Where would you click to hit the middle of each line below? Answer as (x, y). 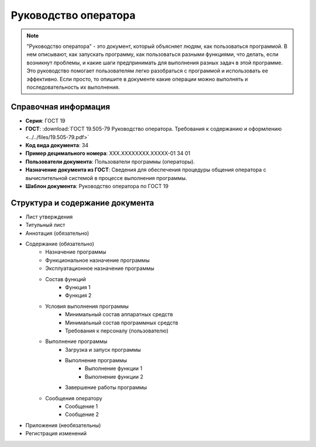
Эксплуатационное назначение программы (100, 268)
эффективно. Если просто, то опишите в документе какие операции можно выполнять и (137, 79)
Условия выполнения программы (87, 306)
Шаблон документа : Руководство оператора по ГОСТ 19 (97, 186)
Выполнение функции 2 (114, 376)
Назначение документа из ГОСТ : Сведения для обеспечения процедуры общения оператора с (146, 170)
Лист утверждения (49, 217)
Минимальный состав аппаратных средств (119, 314)
